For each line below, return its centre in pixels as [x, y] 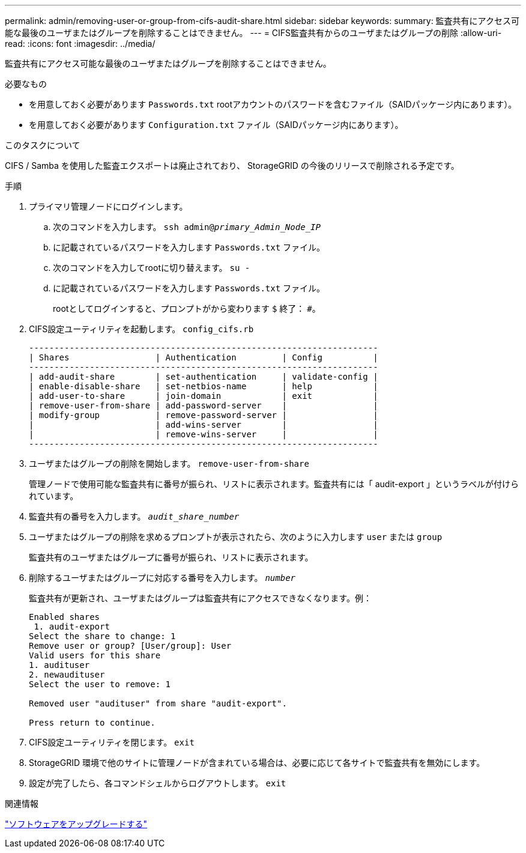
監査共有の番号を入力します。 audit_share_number [134, 516]
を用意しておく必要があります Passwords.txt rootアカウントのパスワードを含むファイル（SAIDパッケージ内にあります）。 [273, 104]
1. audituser [59, 665]
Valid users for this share [95, 655]
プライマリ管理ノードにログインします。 [108, 206]
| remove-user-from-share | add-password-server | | [204, 405]
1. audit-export [72, 627]
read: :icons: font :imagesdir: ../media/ [80, 44]
